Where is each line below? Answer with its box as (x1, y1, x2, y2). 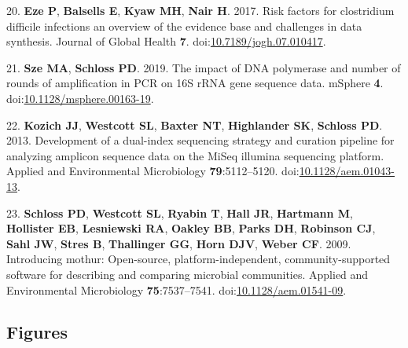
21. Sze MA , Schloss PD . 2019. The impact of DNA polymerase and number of (6, 59, 401, 75)
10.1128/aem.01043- (299, 163, 395, 179)
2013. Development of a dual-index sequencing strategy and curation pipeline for (6, 132, 395, 148)
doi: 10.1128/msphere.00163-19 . (6, 90, 154, 106)
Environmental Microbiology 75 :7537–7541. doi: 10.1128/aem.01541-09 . (6, 281, 347, 298)
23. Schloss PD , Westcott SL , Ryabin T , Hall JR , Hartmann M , (6, 204, 353, 221)
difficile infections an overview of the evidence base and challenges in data (6, 17, 362, 34)
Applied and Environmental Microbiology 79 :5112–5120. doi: (6, 163, 300, 179)
